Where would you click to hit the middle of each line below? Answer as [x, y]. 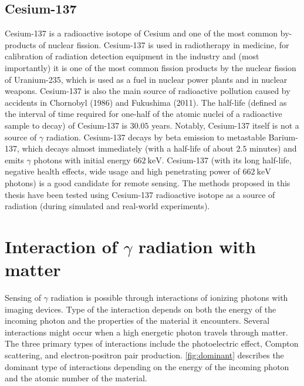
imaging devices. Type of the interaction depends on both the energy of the [141, 309]
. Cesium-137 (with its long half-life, [227, 160]
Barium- [283, 137]
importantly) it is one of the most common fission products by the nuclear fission [151, 67]
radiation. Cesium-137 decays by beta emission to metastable [156, 137]
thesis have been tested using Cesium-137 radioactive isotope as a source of [140, 194]
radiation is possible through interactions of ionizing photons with [169, 298]
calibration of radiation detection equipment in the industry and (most [132, 56]
